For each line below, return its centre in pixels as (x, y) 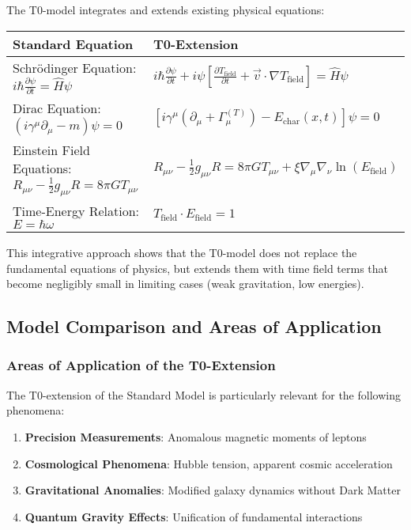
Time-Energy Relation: (76, 210)
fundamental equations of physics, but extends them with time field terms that (198, 268)
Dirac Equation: (57, 108)
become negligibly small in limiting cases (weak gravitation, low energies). (185, 284)
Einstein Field (51, 150)
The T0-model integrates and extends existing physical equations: (166, 9)
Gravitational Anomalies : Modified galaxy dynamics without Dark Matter (213, 490)
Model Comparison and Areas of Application (194, 326)
